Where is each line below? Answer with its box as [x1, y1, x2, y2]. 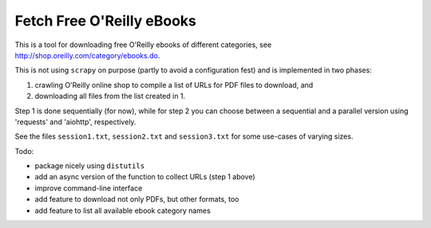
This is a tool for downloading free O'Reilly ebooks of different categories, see [14, 40, 272, 49]
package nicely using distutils [34, 161, 145, 171]
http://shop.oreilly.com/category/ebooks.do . [14, 50, 160, 60]
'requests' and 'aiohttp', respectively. [14, 116, 136, 127]
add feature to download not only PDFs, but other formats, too [34, 195, 239, 204]
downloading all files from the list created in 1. [34, 92, 186, 101]
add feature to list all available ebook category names [34, 206, 211, 215]
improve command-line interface [34, 183, 143, 193]
